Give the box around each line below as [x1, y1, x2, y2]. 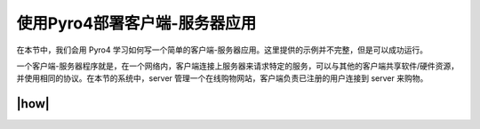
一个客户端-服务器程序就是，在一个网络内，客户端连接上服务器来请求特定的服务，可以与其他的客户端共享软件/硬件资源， [16, 60, 460, 71]
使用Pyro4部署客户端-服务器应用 [16, 13, 257, 33]
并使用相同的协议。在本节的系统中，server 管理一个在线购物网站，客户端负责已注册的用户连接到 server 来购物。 [16, 73, 428, 84]
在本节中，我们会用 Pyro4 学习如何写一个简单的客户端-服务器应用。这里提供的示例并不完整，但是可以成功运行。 [16, 44, 428, 55]
